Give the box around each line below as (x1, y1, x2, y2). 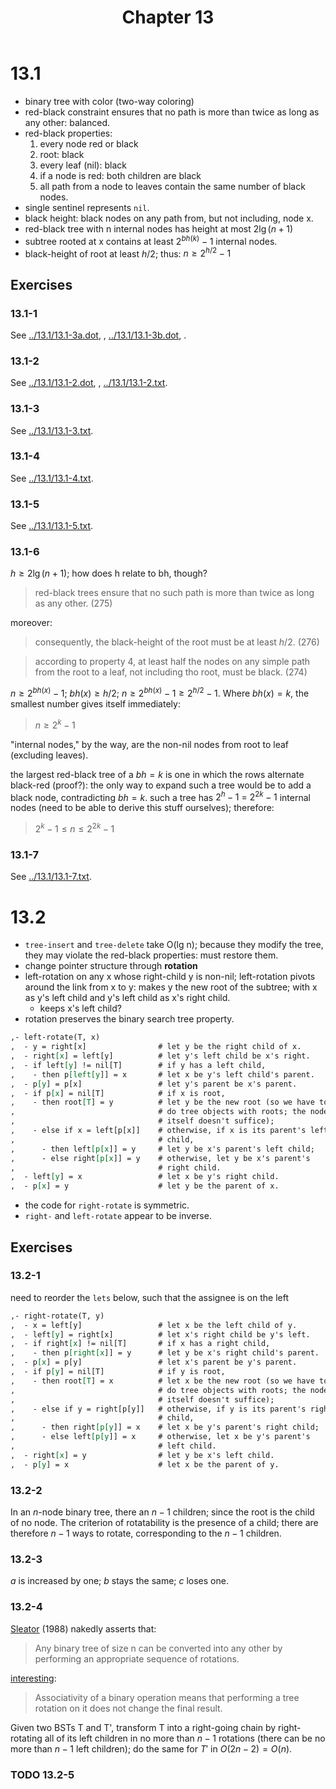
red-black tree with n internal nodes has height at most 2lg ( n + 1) (24, 222, 294, 235)
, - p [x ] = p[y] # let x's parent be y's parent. (10, 1357, 298, 1368)
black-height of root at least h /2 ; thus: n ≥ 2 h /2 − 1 (24, 246, 232, 260)
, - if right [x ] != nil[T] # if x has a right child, (10, 1339, 271, 1349)
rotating (10, 1732, 43, 1744)
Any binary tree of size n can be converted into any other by (34, 1642, 283, 1654)
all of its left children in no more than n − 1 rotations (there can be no (44, 1732, 326, 1744)
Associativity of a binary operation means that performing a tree (34, 1691, 300, 1703)
